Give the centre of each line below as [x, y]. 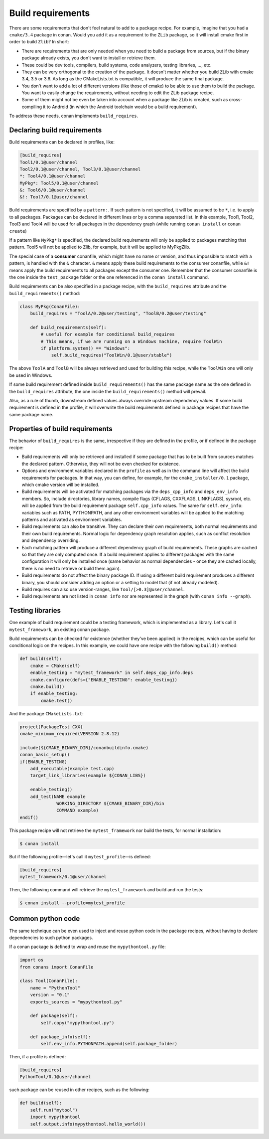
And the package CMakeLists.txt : [47, 713]
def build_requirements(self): [68, 327]
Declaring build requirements [56, 130]
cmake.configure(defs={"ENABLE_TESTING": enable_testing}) [104, 680]
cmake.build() [47, 686]
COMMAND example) [78, 811]
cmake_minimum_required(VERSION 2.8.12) [69, 734]
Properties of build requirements [61, 429]
